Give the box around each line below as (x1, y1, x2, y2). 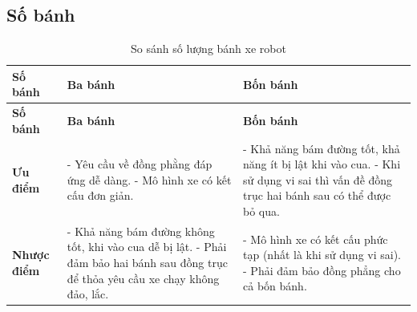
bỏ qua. (243, 203, 280, 220)
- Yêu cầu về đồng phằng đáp (67, 156, 213, 172)
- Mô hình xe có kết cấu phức (243, 230, 388, 247)
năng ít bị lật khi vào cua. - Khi (243, 156, 401, 172)
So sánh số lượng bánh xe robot (131, 40, 286, 57)
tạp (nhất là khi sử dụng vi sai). (243, 246, 401, 263)
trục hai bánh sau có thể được (243, 187, 391, 204)
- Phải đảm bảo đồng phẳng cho (243, 261, 401, 278)
